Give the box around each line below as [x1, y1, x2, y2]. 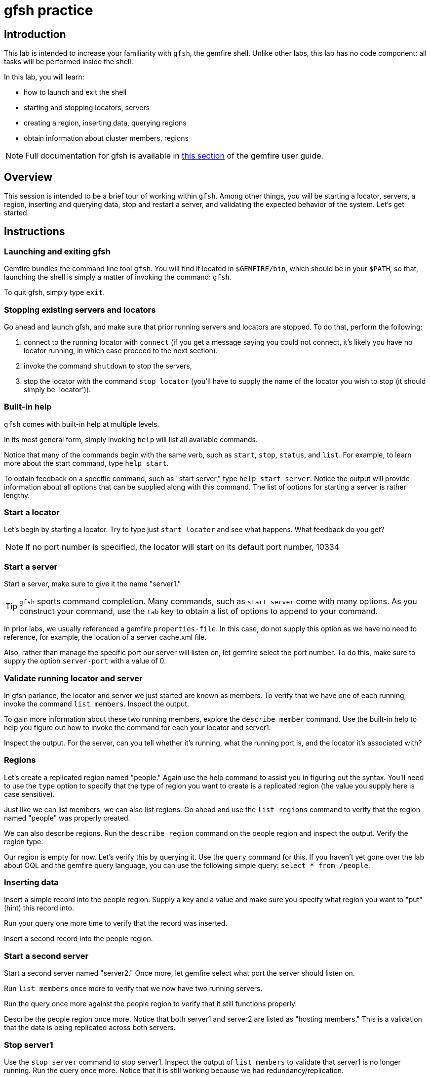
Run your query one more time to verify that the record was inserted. [4, 919, 228, 928]
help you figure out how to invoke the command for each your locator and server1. [4, 723, 271, 732]
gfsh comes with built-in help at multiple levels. [4, 419, 159, 428]
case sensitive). [4, 789, 55, 798]
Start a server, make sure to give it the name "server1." [4, 580, 181, 588]
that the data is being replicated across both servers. [4, 1023, 176, 1032]
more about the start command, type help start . [4, 458, 169, 467]
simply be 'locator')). [24, 385, 91, 394]
